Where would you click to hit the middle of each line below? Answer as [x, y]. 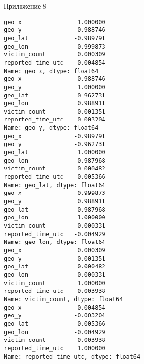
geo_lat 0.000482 [55, 267]
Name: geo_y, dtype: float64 [51, 128]
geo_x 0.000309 [55, 250]
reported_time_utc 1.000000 [55, 348]
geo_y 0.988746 [55, 30]
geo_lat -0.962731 [55, 95]
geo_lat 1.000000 [55, 153]
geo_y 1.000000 [55, 87]
